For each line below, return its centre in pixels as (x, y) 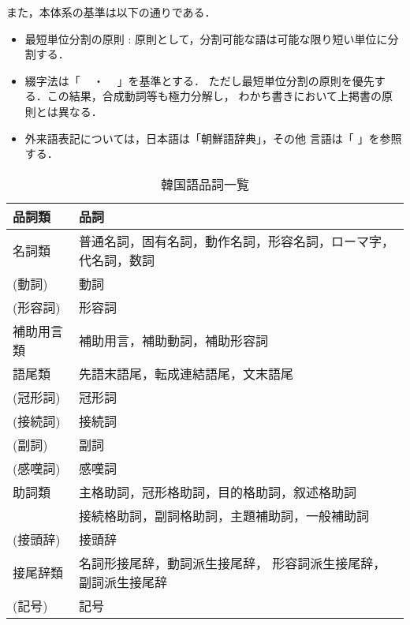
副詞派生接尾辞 (123, 582)
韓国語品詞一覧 (205, 184)
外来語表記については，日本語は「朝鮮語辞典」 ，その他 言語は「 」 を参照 (213, 138)
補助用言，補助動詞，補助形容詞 (174, 340)
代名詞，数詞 (117, 260)
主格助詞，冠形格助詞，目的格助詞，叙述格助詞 (218, 492)
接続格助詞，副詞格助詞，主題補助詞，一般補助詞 (224, 515)
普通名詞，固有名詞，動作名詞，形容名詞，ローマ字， (237, 241)
